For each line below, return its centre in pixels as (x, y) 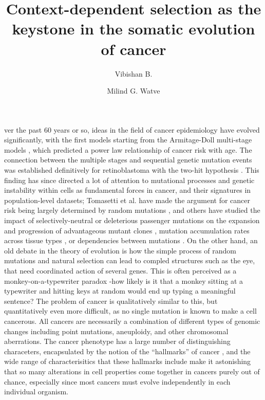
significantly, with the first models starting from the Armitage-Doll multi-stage (128, 140)
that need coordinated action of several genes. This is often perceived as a (120, 270)
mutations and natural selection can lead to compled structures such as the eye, (130, 260)
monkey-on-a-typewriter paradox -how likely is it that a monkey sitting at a (124, 280)
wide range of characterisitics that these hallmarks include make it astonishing (128, 361)
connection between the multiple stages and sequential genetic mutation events (128, 160)
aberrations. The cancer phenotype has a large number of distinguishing (117, 341)
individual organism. (36, 392)
